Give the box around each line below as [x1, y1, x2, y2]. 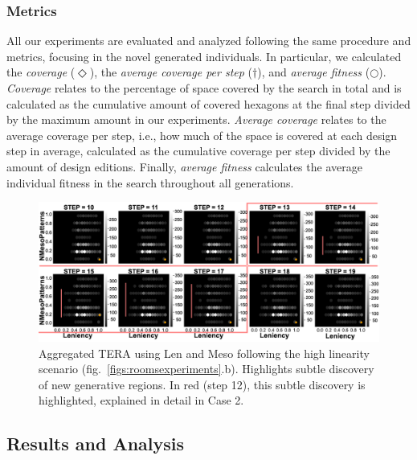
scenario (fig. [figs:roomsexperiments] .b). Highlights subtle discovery [39, 360, 374, 377]
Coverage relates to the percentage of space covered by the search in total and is [6, 80, 402, 96]
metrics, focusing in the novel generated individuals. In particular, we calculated [6, 47, 402, 64]
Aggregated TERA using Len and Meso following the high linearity [39, 344, 370, 361]
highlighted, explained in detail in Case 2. [39, 392, 244, 409]
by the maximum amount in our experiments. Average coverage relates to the [6, 111, 386, 128]
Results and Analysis [6, 431, 185, 456]
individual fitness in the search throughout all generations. [6, 174, 294, 191]
